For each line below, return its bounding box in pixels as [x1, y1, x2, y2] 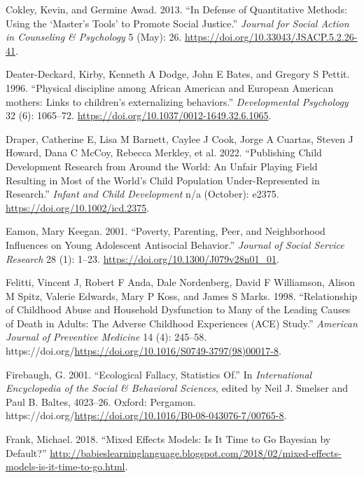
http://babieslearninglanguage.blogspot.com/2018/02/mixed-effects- [50, 445, 342, 460]
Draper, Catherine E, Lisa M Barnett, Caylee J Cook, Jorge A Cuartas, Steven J [6, 131, 353, 146]
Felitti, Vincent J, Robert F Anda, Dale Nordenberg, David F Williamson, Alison [6, 275, 356, 289]
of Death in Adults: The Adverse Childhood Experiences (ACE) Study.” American [6, 315, 358, 330]
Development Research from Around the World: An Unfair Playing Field [6, 158, 318, 173]
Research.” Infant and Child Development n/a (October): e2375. [6, 186, 279, 201]
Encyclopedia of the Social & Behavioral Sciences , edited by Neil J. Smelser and [6, 381, 348, 395]
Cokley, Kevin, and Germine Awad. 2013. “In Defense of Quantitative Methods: [6, 2, 347, 16]
